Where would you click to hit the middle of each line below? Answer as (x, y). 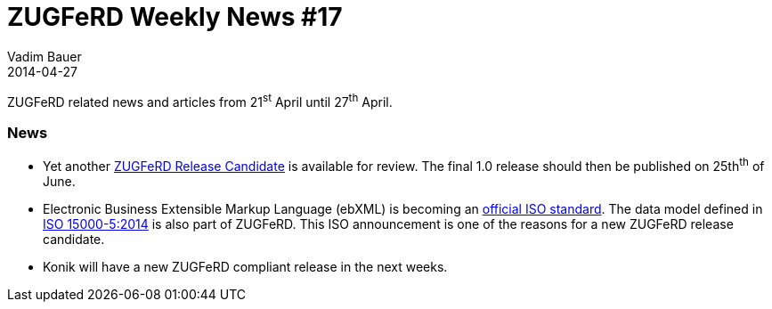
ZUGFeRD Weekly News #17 (175, 17)
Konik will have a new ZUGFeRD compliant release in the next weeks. (245, 266)
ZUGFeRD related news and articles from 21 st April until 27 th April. (200, 100)
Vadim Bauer (45, 56)
